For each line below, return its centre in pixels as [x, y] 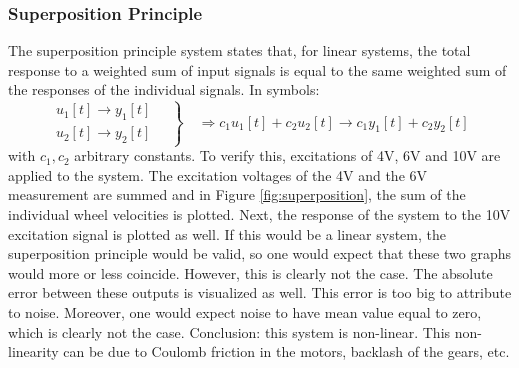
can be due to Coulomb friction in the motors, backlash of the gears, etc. [286, 351]
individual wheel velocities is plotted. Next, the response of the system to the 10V [259, 213]
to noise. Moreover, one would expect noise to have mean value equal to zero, [245, 311]
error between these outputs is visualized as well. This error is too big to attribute [260, 292]
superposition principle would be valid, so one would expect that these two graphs [259, 253]
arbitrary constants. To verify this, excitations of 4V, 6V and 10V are [287, 155]
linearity [33, 351]
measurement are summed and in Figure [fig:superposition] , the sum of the [237, 194]
